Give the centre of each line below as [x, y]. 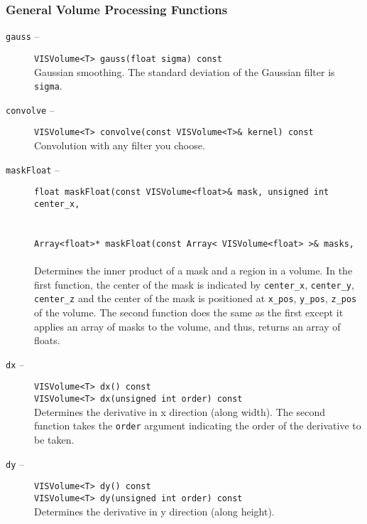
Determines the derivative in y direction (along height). [154, 511]
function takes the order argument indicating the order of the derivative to [198, 426]
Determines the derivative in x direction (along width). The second [180, 411]
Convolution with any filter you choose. [120, 145]
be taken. [54, 439]
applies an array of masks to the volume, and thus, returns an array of [187, 326]
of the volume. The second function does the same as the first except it [189, 312]
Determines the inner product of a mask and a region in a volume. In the [193, 271]
